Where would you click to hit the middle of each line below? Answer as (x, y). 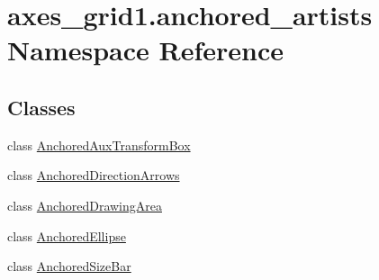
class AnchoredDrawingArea (85, 205)
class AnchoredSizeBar (69, 266)
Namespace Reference (145, 50)
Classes (41, 107)
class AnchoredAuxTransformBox (99, 145)
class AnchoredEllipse (67, 235)
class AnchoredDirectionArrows (94, 175)
